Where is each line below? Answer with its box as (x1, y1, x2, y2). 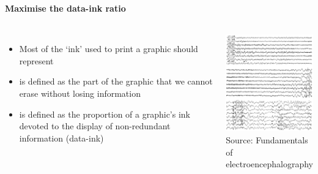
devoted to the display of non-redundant (19, 119, 171, 132)
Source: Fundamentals (226, 134, 308, 146)
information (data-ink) (19, 131, 104, 144)
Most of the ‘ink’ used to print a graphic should (19, 42, 198, 55)
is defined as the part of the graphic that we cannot (19, 75, 213, 88)
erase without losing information (19, 86, 141, 99)
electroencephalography (226, 157, 314, 170)
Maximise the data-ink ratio (5, 1, 126, 14)
